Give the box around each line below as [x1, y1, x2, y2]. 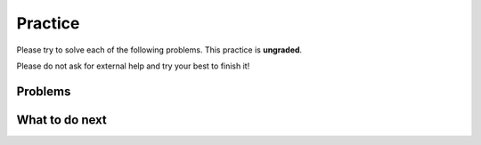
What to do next [16, 112, 107, 127]
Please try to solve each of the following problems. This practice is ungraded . [16, 44, 303, 55]
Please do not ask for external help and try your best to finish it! [16, 60, 250, 71]
